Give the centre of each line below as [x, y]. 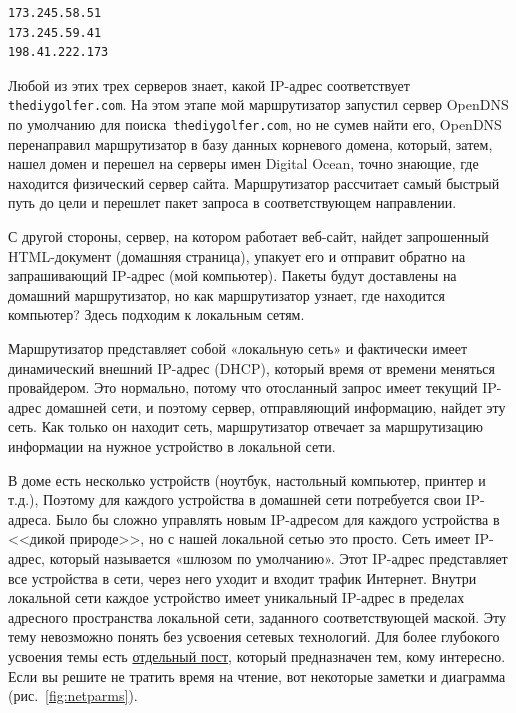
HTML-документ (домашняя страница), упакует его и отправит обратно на [237, 255]
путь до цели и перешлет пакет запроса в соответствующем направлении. [232, 202]
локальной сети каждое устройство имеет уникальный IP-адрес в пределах [236, 597]
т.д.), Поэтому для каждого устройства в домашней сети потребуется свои [234, 499]
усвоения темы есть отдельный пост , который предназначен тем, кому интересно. [257, 655]
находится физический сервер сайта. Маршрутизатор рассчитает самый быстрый [254, 182]
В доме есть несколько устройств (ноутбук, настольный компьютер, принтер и [247, 479]
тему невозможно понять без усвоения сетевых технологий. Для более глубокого [254, 636]
